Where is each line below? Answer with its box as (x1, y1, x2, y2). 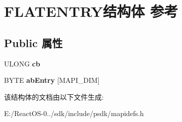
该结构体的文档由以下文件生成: (4, 91, 104, 102)
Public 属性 (4, 35, 63, 50)
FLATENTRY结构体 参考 (4, 1, 178, 21)
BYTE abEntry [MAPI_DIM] (4, 75, 100, 85)
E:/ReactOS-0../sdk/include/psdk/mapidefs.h (4, 108, 144, 119)
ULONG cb (4, 58, 40, 68)
